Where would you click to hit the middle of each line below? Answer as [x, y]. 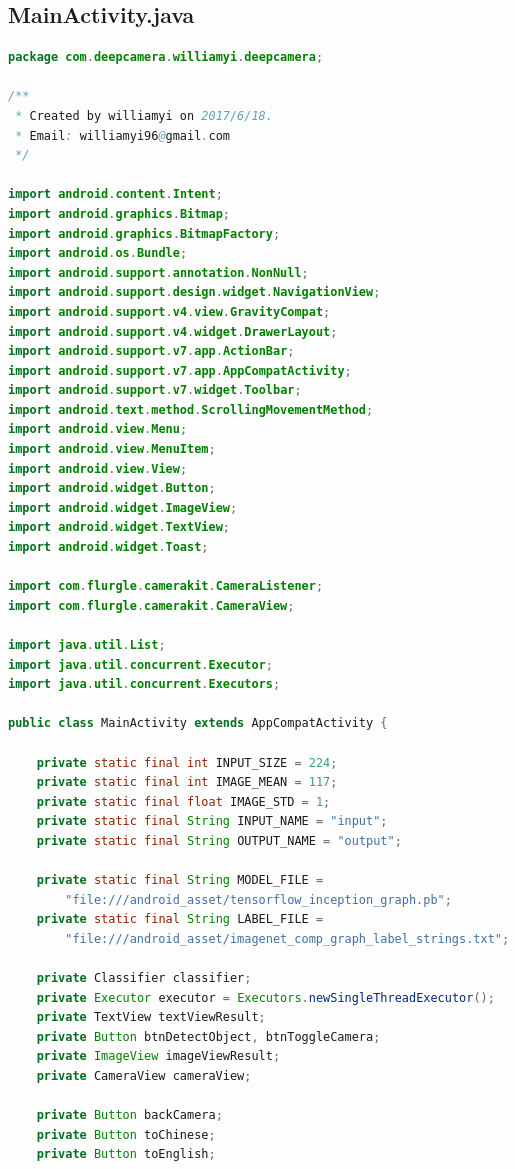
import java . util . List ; [87, 645]
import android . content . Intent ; [115, 194]
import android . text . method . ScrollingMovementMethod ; [191, 409]
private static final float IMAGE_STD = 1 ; [183, 801]
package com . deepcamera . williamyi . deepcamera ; [166, 57]
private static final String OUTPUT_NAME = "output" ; [219, 840]
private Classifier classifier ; [144, 978]
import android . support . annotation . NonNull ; [158, 272]
